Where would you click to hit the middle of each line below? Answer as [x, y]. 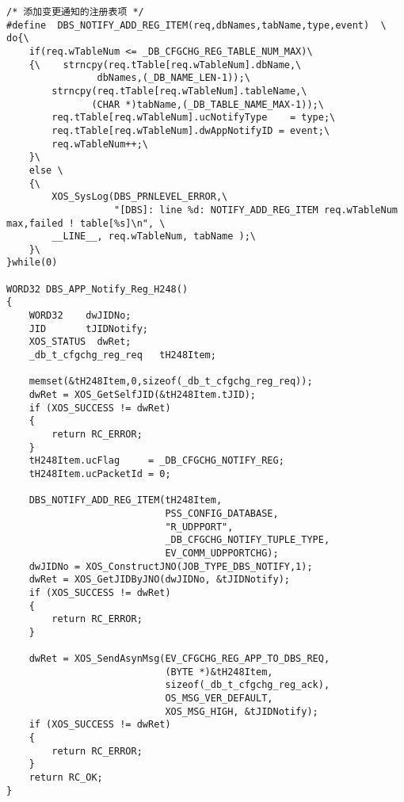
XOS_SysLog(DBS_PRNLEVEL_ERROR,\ [140, 197]
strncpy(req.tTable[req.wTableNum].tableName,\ [179, 91]
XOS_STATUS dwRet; [80, 342]
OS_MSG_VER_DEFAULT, [219, 699]
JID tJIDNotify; [88, 328]
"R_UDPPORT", [199, 527]
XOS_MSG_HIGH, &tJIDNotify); [242, 711]
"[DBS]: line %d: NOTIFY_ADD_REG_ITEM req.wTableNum [256, 210]
